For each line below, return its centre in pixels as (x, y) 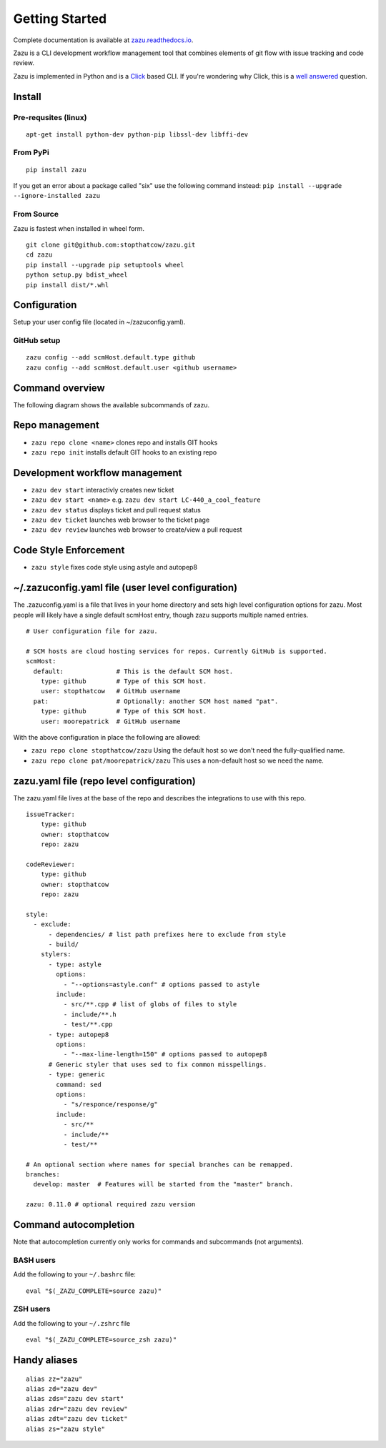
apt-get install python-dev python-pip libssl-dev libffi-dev (137, 134)
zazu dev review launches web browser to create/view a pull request (137, 530)
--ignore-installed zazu (56, 196)
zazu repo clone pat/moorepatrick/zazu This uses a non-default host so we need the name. (178, 760)
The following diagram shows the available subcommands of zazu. (112, 405)
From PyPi (31, 152)
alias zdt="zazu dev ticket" (77, 1419)
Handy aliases (45, 1360)
